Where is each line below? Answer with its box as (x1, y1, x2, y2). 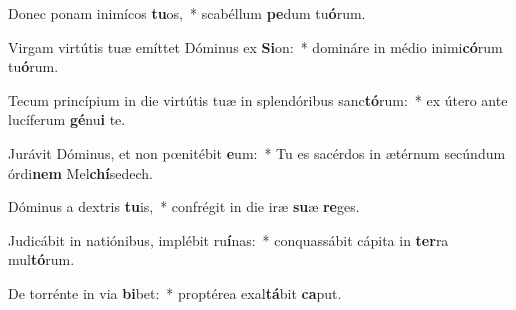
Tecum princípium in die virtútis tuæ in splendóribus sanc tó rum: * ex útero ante (8, 89, 508, 110)
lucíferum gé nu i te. (8, 109, 126, 130)
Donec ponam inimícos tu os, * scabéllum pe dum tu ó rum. (8, 3, 366, 23)
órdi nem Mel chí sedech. (8, 162, 153, 183)
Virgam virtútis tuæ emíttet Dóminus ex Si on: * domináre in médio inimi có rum (8, 36, 503, 57)
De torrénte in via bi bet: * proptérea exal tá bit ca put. (8, 282, 342, 303)
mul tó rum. (8, 249, 75, 270)
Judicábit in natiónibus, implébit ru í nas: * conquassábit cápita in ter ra (8, 229, 449, 250)
